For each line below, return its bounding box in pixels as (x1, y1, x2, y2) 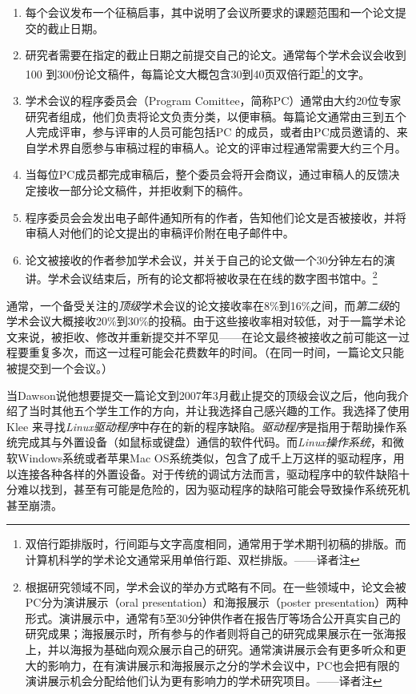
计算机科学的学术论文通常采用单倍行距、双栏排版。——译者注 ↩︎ (25, 551, 360, 567)
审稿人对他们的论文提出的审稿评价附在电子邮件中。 (25, 224, 294, 241)
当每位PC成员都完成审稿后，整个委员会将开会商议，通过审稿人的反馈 (25, 166, 389, 183)
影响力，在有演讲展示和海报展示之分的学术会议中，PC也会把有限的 (47, 656, 400, 673)
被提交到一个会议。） (6, 360, 113, 376)
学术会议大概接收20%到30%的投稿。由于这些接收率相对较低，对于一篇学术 (6, 313, 395, 329)
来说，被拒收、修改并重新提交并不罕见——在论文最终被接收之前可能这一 (17, 328, 398, 345)
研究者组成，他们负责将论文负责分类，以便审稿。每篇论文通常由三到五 (25, 107, 395, 124)
